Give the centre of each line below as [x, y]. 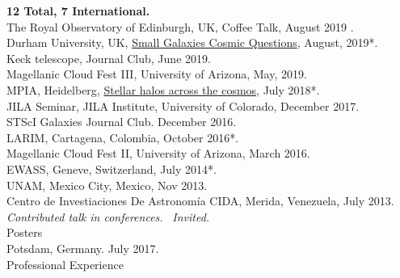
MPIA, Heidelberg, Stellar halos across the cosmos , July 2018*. [163, 89]
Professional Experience [65, 264]
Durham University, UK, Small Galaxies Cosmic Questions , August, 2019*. [192, 42]
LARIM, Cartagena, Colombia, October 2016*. [123, 137]
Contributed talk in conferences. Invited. [108, 216]
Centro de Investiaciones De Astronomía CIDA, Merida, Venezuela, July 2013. [200, 201]
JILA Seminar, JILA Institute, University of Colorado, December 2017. [183, 105]
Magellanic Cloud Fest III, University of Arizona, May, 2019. [157, 74]
